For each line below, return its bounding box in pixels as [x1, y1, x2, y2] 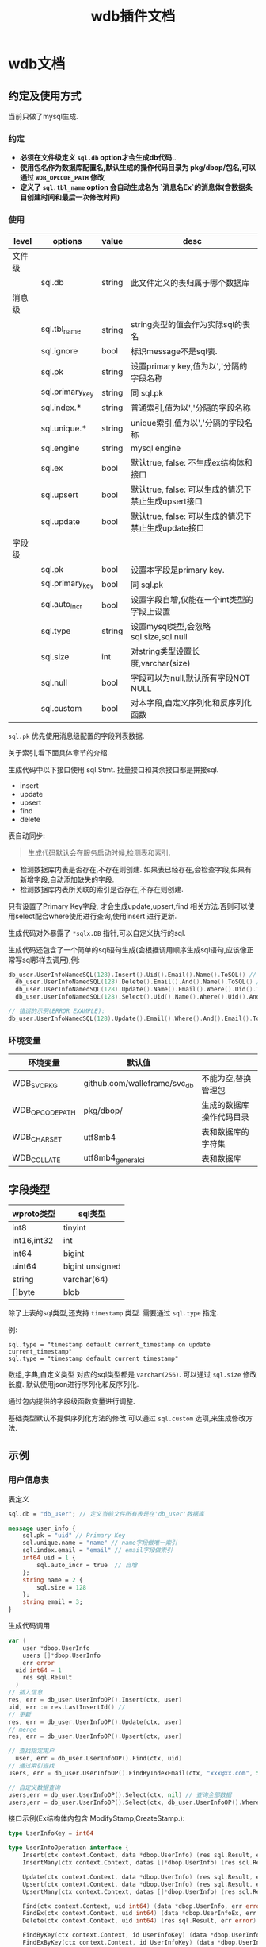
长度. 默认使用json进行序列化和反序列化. [8, 1379, 139, 1389]
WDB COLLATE [12, 1152, 61, 1165]
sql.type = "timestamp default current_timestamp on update [8, 1340, 211, 1349]
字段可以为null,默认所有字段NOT [130, 672, 251, 683]
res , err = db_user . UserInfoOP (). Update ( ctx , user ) [8, 1717, 182, 1726]
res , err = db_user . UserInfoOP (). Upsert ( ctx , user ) [8, 1733, 182, 1740]
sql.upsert [40, 489, 78, 500]
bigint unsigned [63, 1261, 121, 1272]
